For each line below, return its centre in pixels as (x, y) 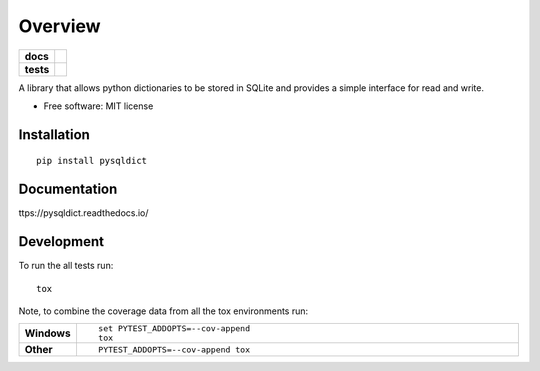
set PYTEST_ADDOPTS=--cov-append (174, 328)
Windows (47, 333)
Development (61, 241)
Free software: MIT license (98, 106)
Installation (54, 134)
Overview (59, 26)
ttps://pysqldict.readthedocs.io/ (83, 213)
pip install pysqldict (92, 161)
